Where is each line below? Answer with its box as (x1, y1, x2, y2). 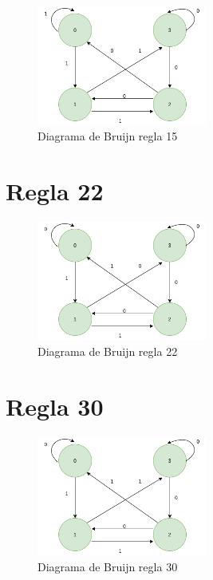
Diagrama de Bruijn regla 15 (37, 128, 178, 144)
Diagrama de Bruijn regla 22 (37, 343, 178, 359)
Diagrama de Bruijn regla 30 (37, 558, 178, 574)
